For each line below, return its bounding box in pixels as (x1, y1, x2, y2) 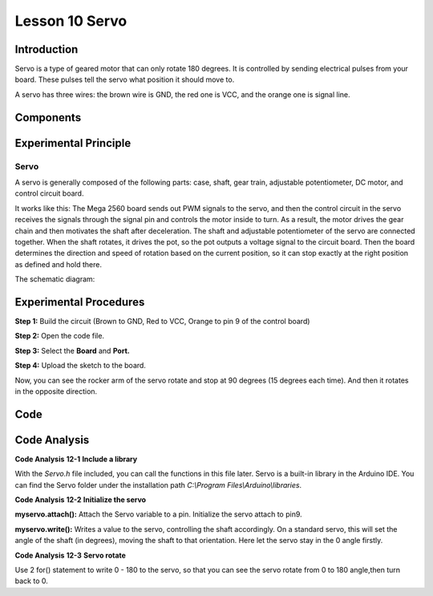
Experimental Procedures (14, 295, 145, 309)
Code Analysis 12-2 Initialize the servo (14, 495, 147, 505)
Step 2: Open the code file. (14, 331, 104, 341)
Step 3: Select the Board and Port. (14, 346, 130, 355)
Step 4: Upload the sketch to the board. (14, 361, 146, 371)
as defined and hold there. (14, 259, 102, 269)
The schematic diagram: (14, 274, 95, 284)
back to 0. (14, 576, 48, 586)
